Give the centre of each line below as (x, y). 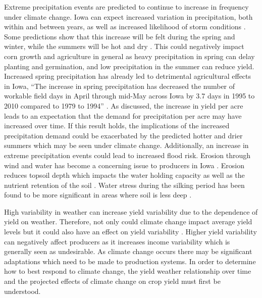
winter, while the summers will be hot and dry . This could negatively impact (124, 46)
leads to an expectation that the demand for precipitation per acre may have (123, 115)
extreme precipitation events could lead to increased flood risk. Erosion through (127, 155)
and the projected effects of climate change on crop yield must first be (112, 281)
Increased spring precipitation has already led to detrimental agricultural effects (128, 76)
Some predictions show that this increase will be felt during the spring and (120, 36)
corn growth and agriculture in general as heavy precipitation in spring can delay (129, 56)
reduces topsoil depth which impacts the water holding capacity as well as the (124, 175)
